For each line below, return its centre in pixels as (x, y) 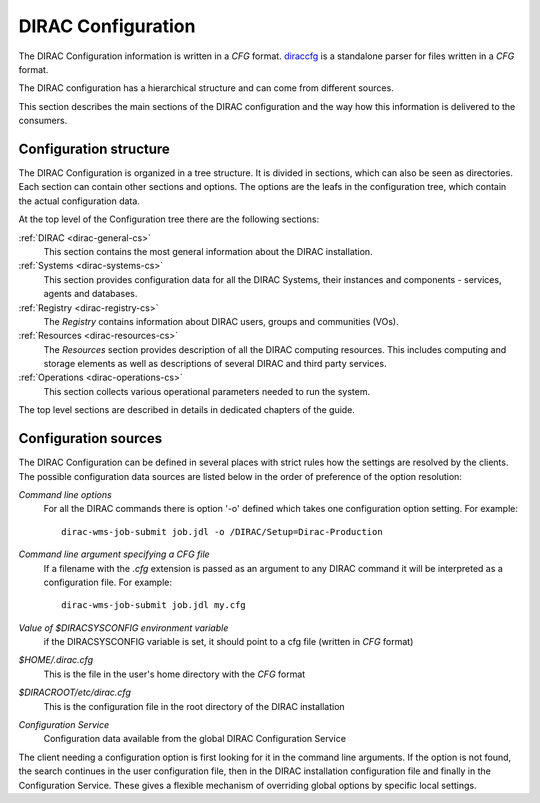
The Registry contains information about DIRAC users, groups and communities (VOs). (221, 321)
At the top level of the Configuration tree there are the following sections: (169, 219)
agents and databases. (90, 294)
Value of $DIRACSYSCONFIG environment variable (123, 627)
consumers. (43, 121)
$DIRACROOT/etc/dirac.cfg (75, 692)
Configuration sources (90, 438)
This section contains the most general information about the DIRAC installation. (208, 251)
